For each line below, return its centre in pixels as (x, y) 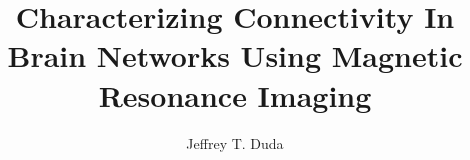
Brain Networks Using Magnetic (235, 55)
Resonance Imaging (235, 94)
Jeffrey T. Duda (235, 142)
